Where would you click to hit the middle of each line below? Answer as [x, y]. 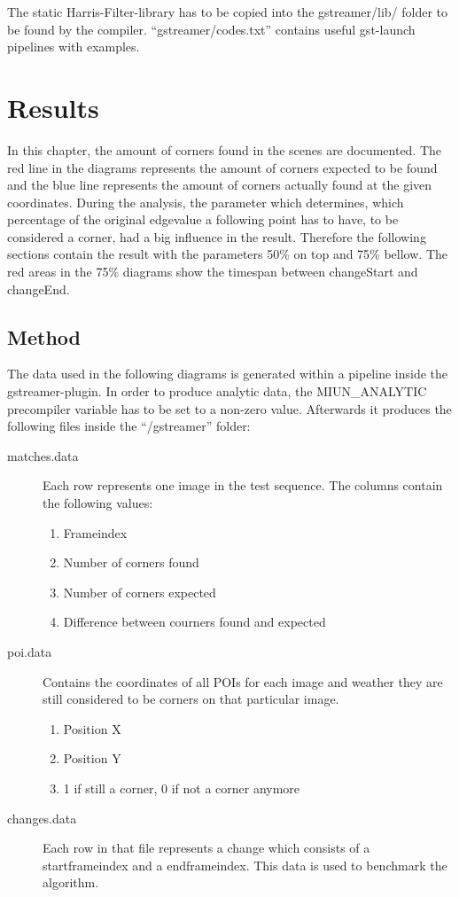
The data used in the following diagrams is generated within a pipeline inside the [228, 374]
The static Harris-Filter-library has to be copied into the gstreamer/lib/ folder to [228, 12]
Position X [92, 728]
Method [44, 336]
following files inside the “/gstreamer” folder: [129, 426]
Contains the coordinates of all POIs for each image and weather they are [243, 681]
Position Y [92, 758]
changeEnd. [39, 289]
